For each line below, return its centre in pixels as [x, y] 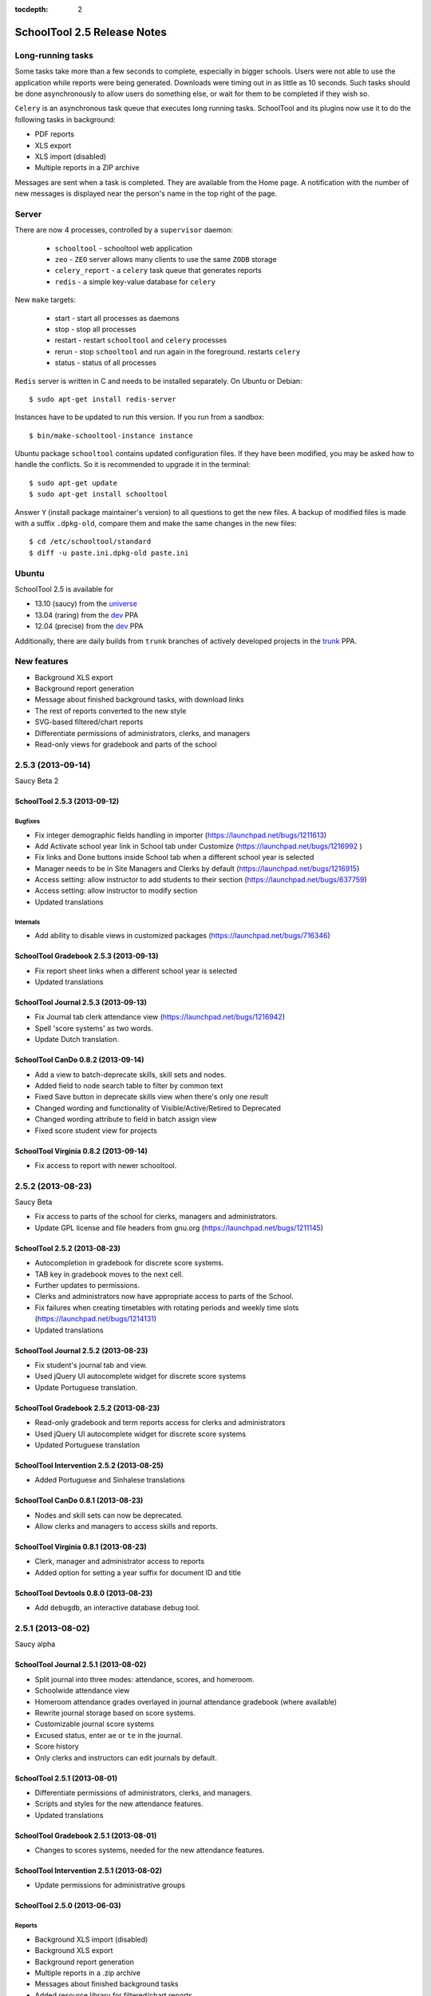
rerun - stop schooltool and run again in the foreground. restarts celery [178, 351]
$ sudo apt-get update [73, 483]
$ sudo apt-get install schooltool [99, 494]
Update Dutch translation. [77, 1040]
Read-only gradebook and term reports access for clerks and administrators [160, 1423]
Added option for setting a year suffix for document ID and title [138, 1572]
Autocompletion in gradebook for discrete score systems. [129, 1263]
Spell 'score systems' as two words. [94, 1028]
